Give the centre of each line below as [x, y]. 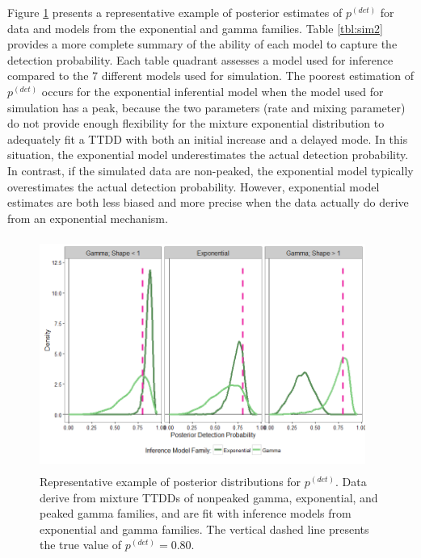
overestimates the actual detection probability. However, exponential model [194, 186]
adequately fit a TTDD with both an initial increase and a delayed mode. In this [208, 138]
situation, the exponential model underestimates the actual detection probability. [208, 155]
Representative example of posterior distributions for [171, 481]
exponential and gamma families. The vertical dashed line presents [204, 529]
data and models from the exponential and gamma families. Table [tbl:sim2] [196, 28]
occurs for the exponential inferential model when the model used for [213, 91]
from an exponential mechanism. [88, 218]
